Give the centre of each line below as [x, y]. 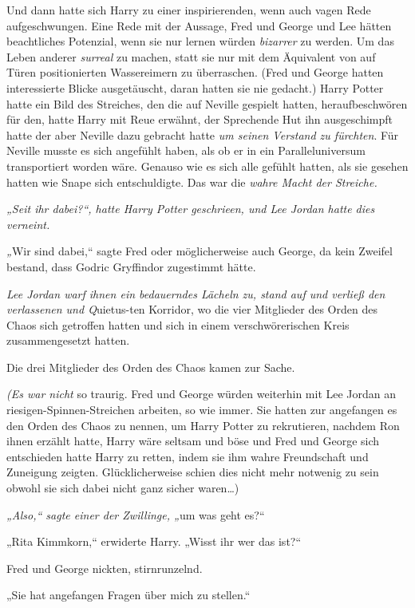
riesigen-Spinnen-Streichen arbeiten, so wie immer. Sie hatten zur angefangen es [202, 410]
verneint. [28, 224]
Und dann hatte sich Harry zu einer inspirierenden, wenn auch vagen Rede [189, 10]
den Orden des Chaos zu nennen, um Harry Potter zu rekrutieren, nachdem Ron [203, 425]
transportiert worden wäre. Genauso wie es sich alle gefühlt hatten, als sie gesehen [207, 166]
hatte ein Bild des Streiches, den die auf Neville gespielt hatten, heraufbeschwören [207, 103]
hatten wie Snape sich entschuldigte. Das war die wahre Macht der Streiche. [192, 182]
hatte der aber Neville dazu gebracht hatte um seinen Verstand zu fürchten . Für [203, 134]
